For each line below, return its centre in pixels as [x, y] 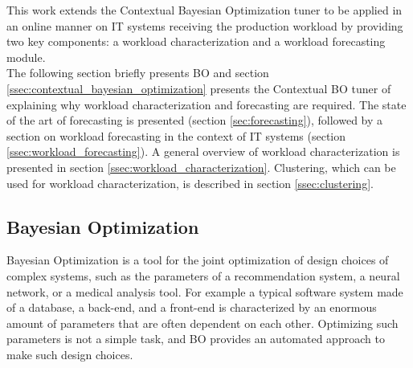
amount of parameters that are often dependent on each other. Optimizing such [202, 323]
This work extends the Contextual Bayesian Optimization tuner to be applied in [204, 10]
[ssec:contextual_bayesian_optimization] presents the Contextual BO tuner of [199, 88]
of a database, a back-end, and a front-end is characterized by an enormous [192, 307]
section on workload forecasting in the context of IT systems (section [176, 135]
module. [26, 57]
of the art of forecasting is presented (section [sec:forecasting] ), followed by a [195, 120]
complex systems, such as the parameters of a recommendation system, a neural [203, 275]
